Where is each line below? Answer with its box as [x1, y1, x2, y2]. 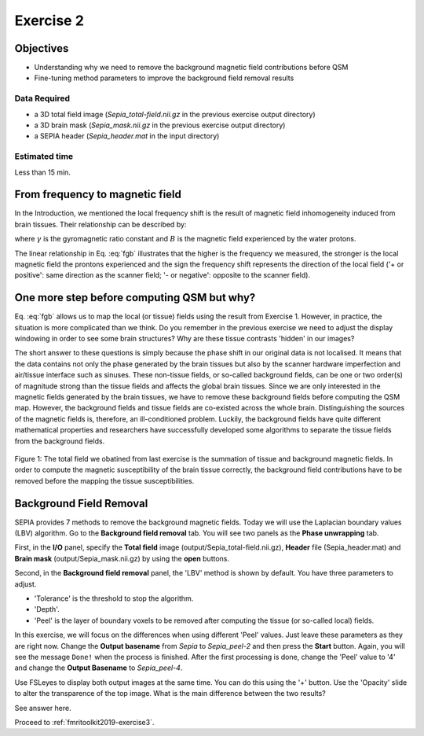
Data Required [14, 93, 71, 104]
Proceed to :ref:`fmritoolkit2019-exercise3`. [14, 717, 155, 727]
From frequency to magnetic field [14, 188, 182, 201]
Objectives [14, 42, 69, 55]
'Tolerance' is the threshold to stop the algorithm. [34, 594, 194, 603]
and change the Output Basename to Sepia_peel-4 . [14, 663, 183, 672]
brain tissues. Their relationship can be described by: [14, 219, 187, 229]
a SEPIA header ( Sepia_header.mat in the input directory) [34, 131, 220, 141]
